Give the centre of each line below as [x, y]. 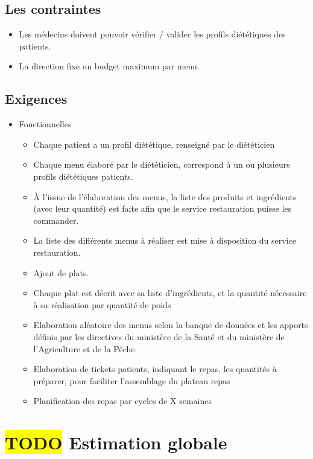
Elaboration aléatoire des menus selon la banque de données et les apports [171, 325]
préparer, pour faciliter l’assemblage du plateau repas [132, 380]
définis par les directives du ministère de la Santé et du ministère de [159, 336]
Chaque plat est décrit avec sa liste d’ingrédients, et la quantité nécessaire [170, 293]
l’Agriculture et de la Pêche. [85, 348]
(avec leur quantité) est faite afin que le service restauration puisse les [163, 208]
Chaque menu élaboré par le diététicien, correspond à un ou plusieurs [162, 164]
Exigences [36, 99]
